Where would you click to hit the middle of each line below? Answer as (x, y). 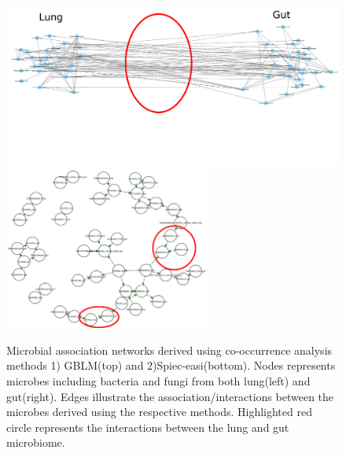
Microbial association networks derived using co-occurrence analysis (169, 350)
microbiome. (36, 442)
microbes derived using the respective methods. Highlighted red (159, 412)
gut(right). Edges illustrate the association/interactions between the (170, 396)
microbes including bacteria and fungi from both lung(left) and (158, 380)
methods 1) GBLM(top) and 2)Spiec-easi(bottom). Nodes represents (171, 365)
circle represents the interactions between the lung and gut (148, 427)
